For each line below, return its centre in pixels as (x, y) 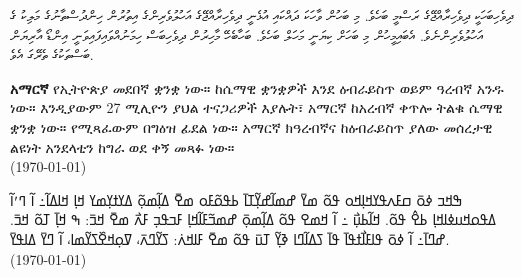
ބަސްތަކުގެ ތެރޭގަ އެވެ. (52, 54)
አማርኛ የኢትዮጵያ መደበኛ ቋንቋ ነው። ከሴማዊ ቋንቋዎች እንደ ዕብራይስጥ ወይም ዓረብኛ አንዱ (257, 87)
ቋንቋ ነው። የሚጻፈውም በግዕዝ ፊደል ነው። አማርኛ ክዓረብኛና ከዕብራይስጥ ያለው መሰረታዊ (251, 126)
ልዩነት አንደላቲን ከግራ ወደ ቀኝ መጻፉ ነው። (122, 146)
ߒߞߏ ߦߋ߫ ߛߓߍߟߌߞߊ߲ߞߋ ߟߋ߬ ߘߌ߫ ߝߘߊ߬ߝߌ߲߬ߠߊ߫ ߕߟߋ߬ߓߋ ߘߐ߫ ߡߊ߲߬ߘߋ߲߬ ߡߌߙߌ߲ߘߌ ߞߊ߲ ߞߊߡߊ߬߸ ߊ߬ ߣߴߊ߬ (236, 199)
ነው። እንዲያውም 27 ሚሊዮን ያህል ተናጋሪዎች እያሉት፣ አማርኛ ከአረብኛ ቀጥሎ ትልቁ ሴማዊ (256, 107)
